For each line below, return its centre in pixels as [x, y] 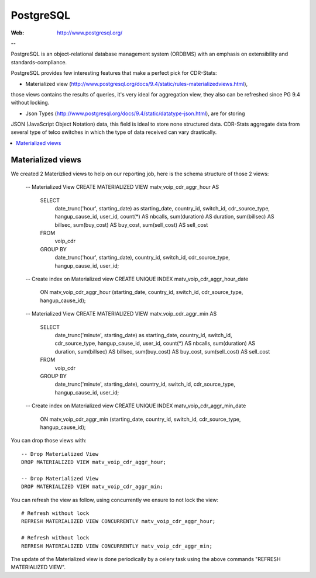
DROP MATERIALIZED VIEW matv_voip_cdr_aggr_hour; [94, 462]
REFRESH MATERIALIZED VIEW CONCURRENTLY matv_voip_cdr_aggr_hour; [118, 521]
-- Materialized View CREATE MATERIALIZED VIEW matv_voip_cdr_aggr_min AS [121, 314]
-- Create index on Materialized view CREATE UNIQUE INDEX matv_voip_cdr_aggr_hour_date [137, 279]
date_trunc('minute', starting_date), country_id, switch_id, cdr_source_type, [145, 384]
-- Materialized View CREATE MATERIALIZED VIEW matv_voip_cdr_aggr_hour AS [122, 187]
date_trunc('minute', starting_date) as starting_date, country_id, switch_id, [143, 335]
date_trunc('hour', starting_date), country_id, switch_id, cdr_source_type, [142, 258]
